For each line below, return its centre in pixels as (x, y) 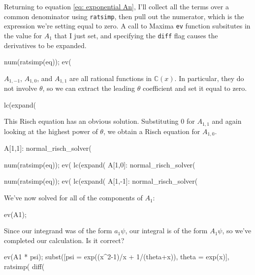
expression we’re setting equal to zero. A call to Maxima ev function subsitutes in (127, 26)
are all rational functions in (111, 78)
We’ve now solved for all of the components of (73, 198)
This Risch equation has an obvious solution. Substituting (91, 121)
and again (227, 121)
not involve (21, 88)
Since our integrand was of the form (58, 231)
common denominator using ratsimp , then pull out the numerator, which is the (124, 16)
